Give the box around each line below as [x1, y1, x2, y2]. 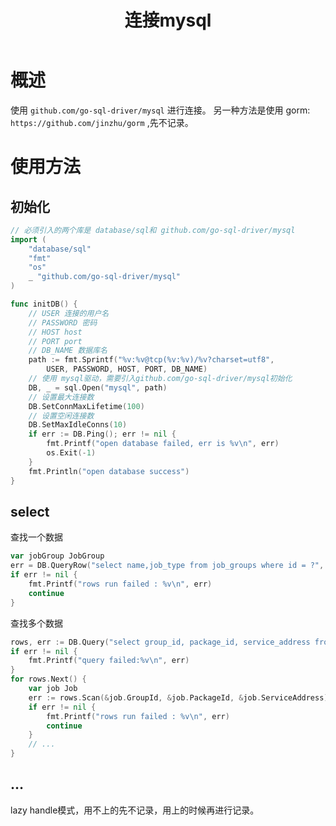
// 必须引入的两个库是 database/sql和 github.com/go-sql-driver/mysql [10, 225, 296, 235]
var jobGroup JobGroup [10, 551, 105, 561]
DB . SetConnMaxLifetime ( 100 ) [28, 401, 145, 411]
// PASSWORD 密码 [28, 317, 98, 328]
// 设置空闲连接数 [28, 411, 95, 421]
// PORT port [28, 336, 83, 346]
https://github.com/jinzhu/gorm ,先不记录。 [10, 116, 194, 128]
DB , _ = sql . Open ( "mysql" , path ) [28, 382, 168, 393]
